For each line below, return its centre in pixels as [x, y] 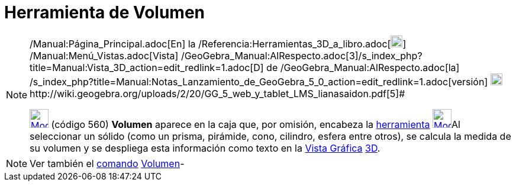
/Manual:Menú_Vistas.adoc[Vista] [104, 55]
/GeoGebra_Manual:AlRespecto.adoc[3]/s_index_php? [301, 55]
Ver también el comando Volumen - [107, 163]
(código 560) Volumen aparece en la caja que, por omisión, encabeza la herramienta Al [256, 124]
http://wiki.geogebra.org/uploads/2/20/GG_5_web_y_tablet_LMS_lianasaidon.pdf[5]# [217, 93]
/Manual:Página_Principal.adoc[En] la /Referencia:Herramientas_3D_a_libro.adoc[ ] [218, 44]
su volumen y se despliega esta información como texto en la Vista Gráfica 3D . [205, 148]
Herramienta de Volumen [105, 12]
